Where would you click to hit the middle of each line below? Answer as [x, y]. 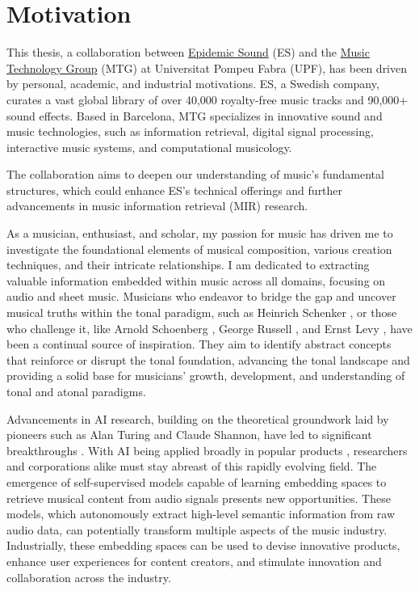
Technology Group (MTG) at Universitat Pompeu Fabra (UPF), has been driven [207, 68]
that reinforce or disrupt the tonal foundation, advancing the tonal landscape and [208, 359]
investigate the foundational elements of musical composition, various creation [199, 249]
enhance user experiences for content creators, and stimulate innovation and [194, 561]
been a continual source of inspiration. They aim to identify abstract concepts [199, 344]
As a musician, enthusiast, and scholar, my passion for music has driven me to [200, 233]
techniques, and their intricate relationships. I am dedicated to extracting [188, 265]
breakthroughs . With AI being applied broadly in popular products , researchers [207, 450]
